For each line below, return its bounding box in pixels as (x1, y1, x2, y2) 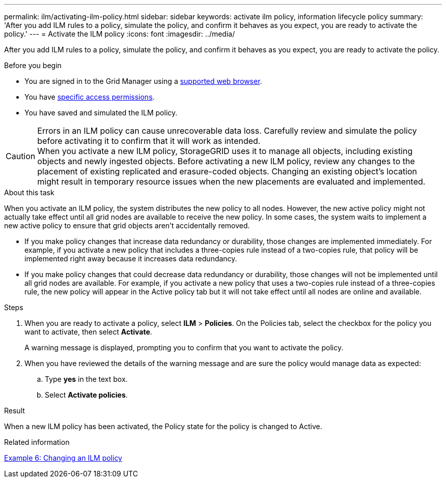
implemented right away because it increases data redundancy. (24, 254, 237, 263)
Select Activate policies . (45, 390, 128, 399)
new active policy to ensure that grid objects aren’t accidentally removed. (4, 221, 250, 230)
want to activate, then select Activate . (24, 327, 152, 336)
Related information (4, 438, 70, 446)
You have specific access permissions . (24, 93, 155, 101)
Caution (6, 151, 36, 161)
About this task (4, 188, 54, 197)
